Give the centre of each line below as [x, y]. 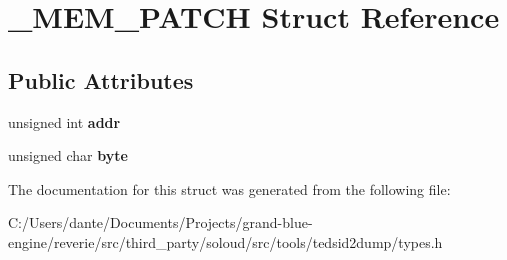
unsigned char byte [68, 155]
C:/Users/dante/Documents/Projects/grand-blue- [160, 222]
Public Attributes [101, 79]
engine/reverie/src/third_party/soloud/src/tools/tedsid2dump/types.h [225, 241]
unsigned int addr [64, 121]
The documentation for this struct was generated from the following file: [229, 188]
